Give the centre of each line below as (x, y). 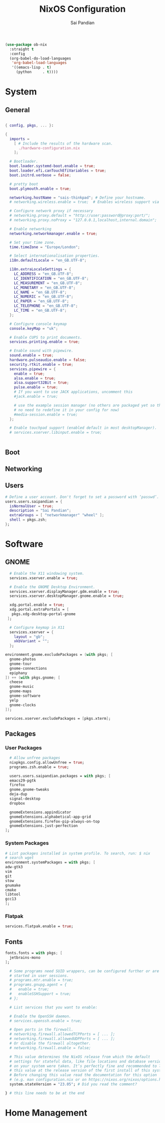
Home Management (46, 1113)
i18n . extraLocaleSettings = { (40, 269)
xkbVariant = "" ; (32, 641)
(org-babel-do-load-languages (40, 58)
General (18, 110)
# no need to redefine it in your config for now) (67, 410)
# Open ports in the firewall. (41, 1030)
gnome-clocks (23, 705)
